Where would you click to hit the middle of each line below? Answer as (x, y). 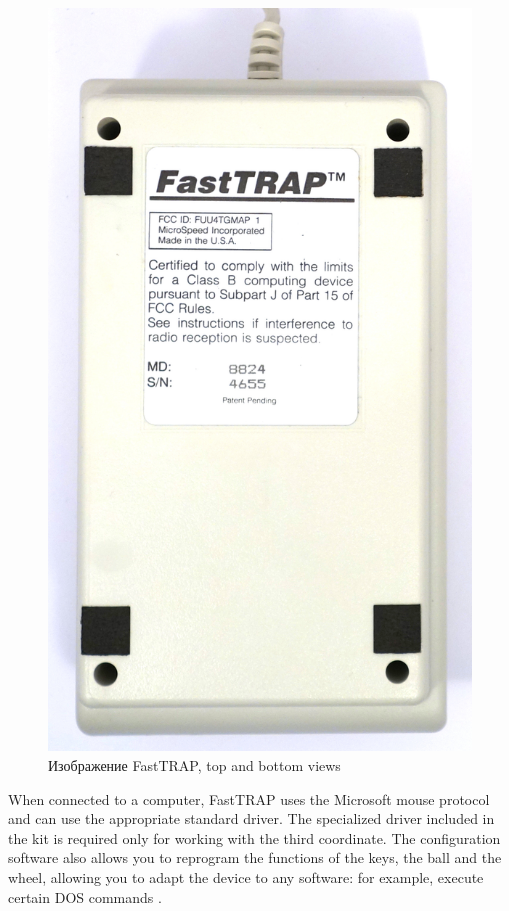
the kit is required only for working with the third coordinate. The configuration (254, 837)
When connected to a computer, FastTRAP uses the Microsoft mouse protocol (249, 798)
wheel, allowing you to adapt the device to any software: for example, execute (246, 877)
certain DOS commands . (85, 896)
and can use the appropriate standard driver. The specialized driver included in (251, 818)
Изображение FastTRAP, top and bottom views (194, 765)
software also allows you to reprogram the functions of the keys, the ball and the (255, 857)
